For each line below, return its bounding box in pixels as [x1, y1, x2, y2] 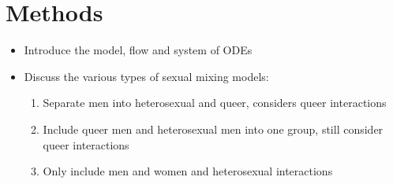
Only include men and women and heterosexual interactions [43, 163, 333, 179]
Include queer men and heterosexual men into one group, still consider [43, 120, 384, 137]
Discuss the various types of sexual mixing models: [24, 68, 269, 84]
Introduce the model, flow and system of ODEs [24, 42, 253, 58]
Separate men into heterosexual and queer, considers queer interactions [43, 94, 387, 111]
